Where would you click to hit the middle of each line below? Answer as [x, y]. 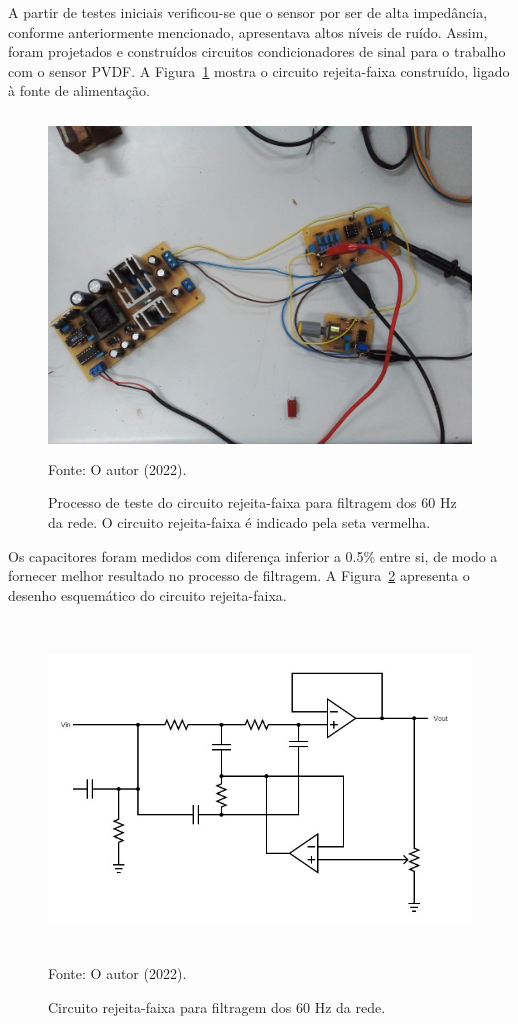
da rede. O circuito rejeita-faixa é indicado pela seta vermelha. [239, 521]
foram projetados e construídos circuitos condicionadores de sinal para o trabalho [257, 51]
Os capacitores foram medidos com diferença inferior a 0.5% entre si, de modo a [253, 555]
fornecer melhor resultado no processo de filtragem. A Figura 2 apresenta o [239, 575]
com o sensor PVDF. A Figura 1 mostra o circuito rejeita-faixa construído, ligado [259, 70]
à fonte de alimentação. [79, 90]
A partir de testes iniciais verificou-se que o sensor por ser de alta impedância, [248, 12]
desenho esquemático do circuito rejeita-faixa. [147, 594]
